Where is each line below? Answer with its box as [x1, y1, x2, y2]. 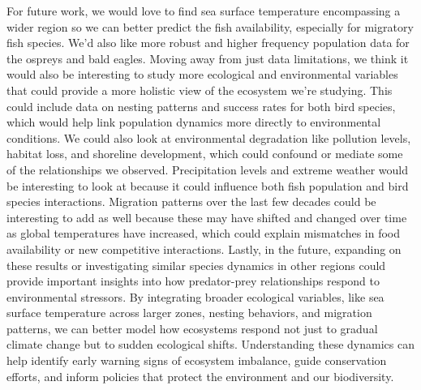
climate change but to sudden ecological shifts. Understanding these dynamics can [6, 336, 415, 353]
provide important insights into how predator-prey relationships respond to [6, 272, 380, 289]
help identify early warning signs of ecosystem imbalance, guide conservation [6, 352, 387, 369]
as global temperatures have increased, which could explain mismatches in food [6, 225, 401, 242]
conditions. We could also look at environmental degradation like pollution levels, [6, 129, 411, 146]
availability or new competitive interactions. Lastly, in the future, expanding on [6, 240, 402, 257]
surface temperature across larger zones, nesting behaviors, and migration [6, 304, 372, 321]
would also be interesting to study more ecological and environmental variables [6, 66, 398, 83]
